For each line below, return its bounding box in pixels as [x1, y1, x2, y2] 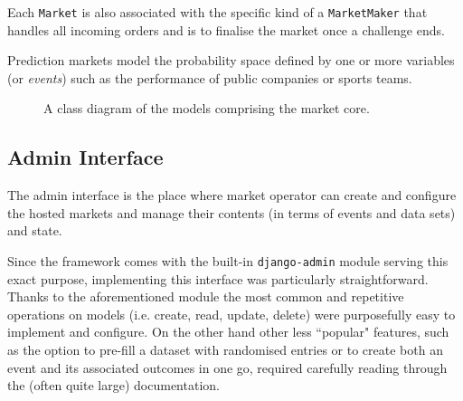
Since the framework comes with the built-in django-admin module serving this [7, 252, 449, 271]
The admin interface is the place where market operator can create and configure [7, 186, 457, 205]
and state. [7, 221, 62, 240]
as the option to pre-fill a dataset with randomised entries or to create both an [7, 340, 443, 359]
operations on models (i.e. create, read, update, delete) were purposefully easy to [7, 304, 456, 323]
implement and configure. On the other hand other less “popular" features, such [7, 322, 449, 341]
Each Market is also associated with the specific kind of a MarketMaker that [7, 3, 428, 21]
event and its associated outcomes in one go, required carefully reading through [7, 358, 448, 377]
